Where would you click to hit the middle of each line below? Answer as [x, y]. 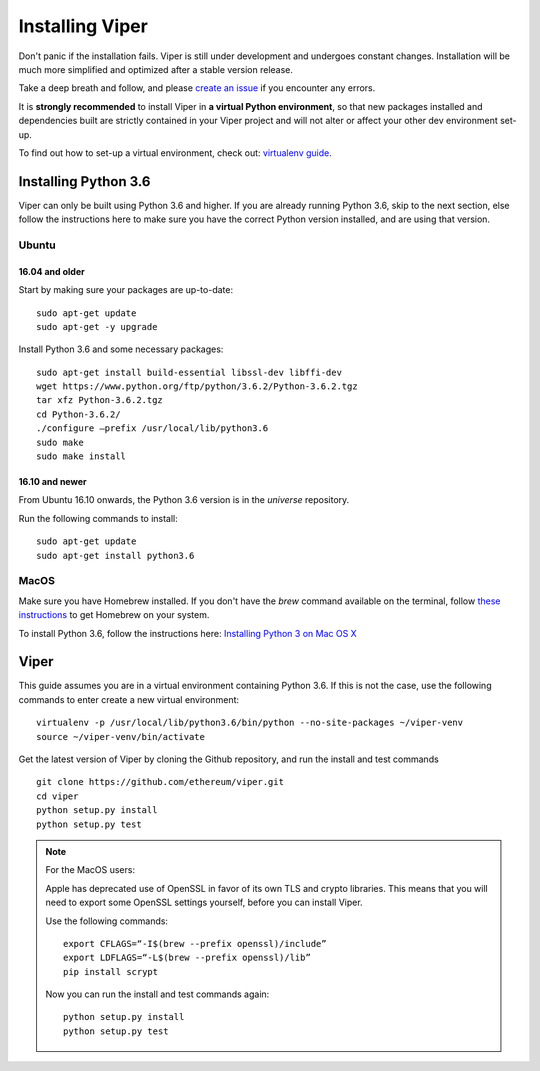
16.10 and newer [52, 482]
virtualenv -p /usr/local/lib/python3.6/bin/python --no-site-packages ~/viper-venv [250, 723]
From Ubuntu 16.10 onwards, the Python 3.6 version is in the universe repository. [184, 500]
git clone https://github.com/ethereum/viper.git [160, 782]
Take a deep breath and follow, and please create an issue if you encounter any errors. [197, 88]
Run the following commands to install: [98, 518]
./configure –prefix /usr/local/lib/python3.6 [152, 428]
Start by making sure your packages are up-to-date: [126, 290]
